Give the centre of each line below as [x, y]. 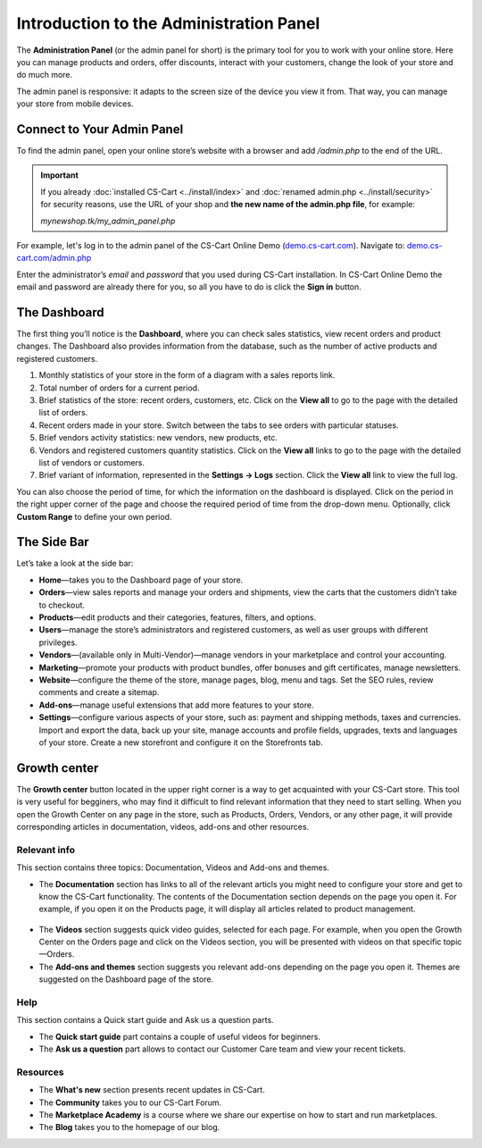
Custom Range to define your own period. [94, 516]
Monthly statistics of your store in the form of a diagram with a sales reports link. [187, 375]
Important [60, 175]
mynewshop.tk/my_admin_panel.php [108, 221]
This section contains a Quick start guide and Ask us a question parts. [145, 1020]
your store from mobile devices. [75, 104]
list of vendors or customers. [92, 462]
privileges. [58, 642]
